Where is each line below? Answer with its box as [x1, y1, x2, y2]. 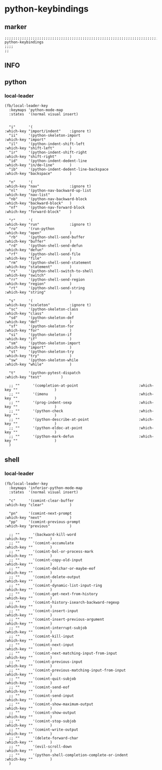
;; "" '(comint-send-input [9, 693, 74, 698]
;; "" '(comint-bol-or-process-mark [9, 549, 94, 554]
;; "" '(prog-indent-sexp [9, 400, 72, 405]
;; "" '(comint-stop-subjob [9, 719, 76, 723]
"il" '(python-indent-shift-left [9, 141, 85, 146]
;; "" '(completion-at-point [9, 383, 78, 388]
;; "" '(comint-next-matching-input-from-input [9, 651, 118, 656]
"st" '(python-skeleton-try [9, 349, 74, 354]
